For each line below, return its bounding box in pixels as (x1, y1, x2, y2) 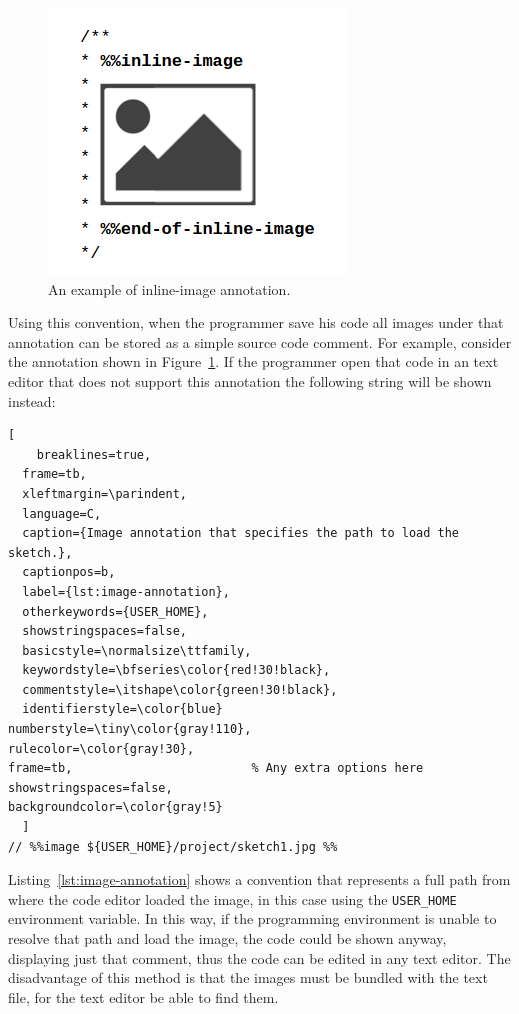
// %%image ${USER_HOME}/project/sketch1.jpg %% (8, 839, 338, 854)
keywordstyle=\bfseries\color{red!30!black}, (22, 663, 331, 678)
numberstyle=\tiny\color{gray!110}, (8, 722, 252, 737)
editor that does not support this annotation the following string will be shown (8, 370, 492, 391)
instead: (8, 390, 56, 411)
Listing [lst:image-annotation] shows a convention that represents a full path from (8, 869, 511, 890)
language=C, (22, 506, 102, 521)
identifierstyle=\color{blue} (22, 702, 223, 717)
